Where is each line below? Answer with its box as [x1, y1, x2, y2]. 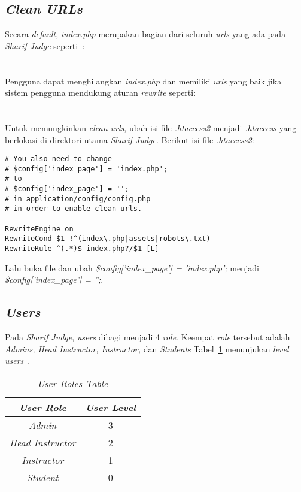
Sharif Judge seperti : [5, 39, 85, 52]
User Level [85, 400, 136, 414]
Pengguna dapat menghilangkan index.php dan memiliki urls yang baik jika [5, 74, 282, 87]
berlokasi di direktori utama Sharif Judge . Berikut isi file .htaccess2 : [5, 133, 254, 146]
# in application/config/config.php [5, 194, 151, 203]
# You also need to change [5, 155, 112, 164]
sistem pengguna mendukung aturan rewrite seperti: [5, 86, 196, 99]
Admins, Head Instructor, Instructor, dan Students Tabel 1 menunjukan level [5, 342, 289, 355]
